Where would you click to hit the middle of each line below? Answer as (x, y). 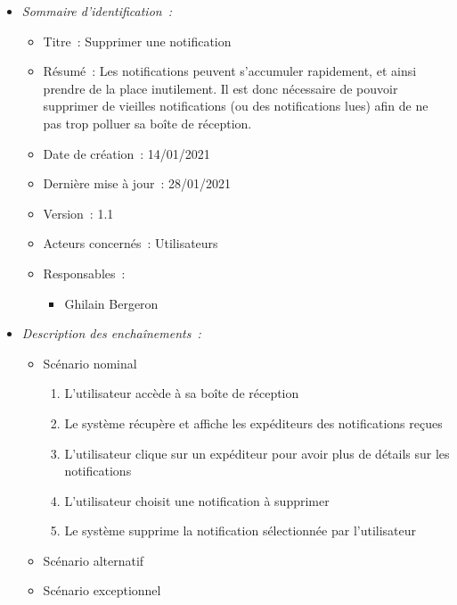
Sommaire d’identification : (97, 11)
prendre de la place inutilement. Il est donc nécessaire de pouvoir (220, 88)
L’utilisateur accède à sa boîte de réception (182, 393)
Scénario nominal (90, 363)
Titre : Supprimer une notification (137, 41)
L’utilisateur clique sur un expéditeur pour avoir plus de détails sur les (257, 453)
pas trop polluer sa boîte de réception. (147, 123)
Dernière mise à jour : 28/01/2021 (137, 183)
